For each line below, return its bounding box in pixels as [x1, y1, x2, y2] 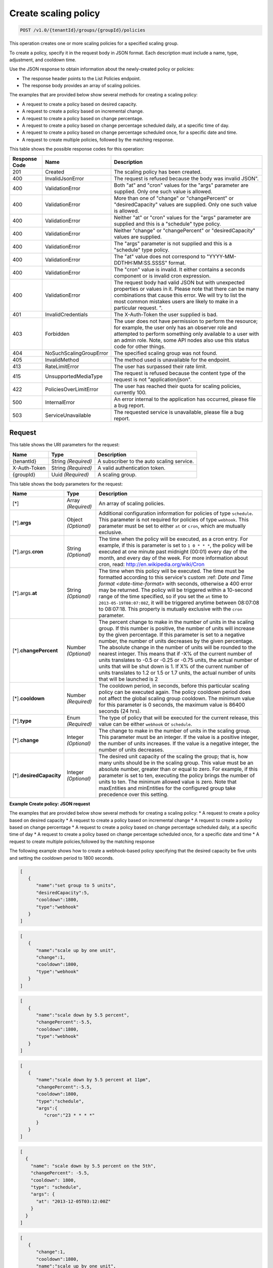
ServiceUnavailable [44, 411, 91, 418]
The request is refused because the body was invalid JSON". [114, 175, 259, 182]
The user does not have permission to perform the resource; [114, 318, 258, 325]
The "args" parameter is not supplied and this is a [114, 240, 232, 247]
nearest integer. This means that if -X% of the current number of [99, 650, 252, 657]
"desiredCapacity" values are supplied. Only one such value [114, 201, 257, 208]
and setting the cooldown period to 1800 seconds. [9, 855, 114, 861]
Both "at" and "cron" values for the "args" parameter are [114, 182, 249, 189]
